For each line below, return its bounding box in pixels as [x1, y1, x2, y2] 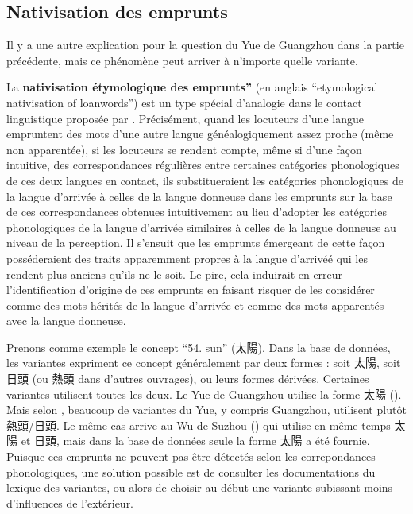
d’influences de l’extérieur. [6, 494, 134, 511]
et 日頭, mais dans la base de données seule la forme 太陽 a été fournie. [21, 432, 370, 449]
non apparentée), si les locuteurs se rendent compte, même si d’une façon [6, 141, 362, 157]
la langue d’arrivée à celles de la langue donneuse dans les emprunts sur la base [6, 187, 392, 204]
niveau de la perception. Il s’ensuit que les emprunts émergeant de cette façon [6, 234, 385, 251]
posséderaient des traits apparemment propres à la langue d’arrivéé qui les [6, 249, 368, 266]
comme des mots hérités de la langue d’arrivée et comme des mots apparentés [6, 296, 384, 313]
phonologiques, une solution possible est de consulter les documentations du [6, 463, 376, 480]
